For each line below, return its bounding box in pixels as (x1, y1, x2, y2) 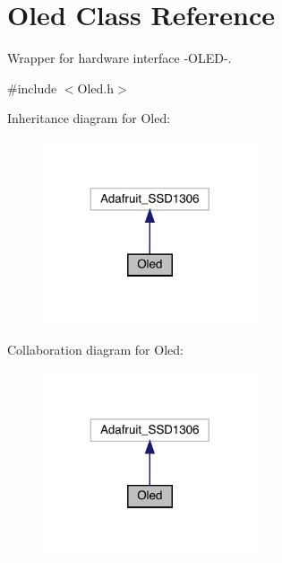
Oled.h (77, 78, 115, 97)
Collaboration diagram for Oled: (7, 339, 184, 358)
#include (7, 78, 57, 97)
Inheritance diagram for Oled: (7, 109, 171, 128)
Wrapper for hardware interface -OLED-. (7, 48, 232, 67)
